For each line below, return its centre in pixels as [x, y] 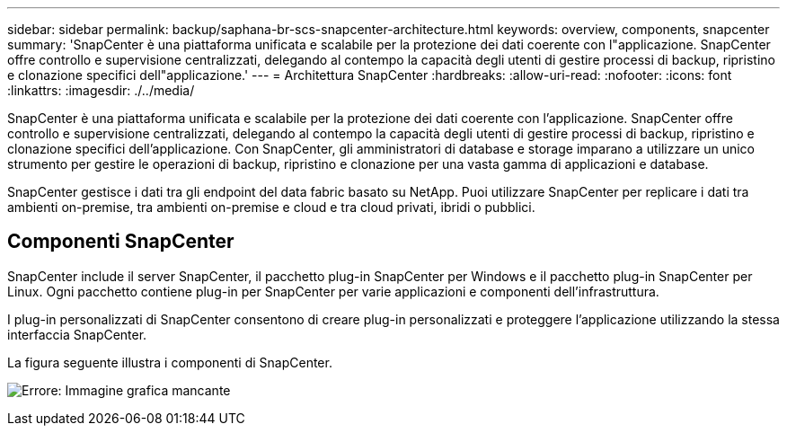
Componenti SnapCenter [121, 242]
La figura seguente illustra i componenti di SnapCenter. [170, 362]
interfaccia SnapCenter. [77, 334]
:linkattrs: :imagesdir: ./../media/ [101, 90]
